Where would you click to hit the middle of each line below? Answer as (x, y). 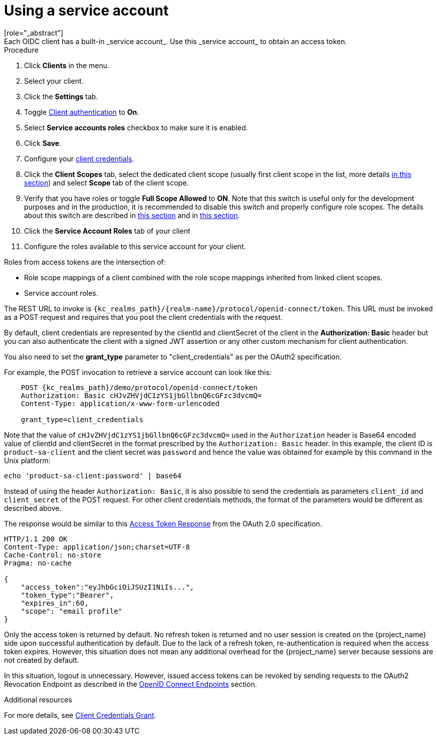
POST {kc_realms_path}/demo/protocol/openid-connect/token (139, 387)
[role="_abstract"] (34, 33)
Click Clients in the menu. (67, 65)
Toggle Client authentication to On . (82, 112)
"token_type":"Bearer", (67, 595)
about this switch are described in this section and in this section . (132, 215)
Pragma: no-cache (38, 563)
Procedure (21, 50)
